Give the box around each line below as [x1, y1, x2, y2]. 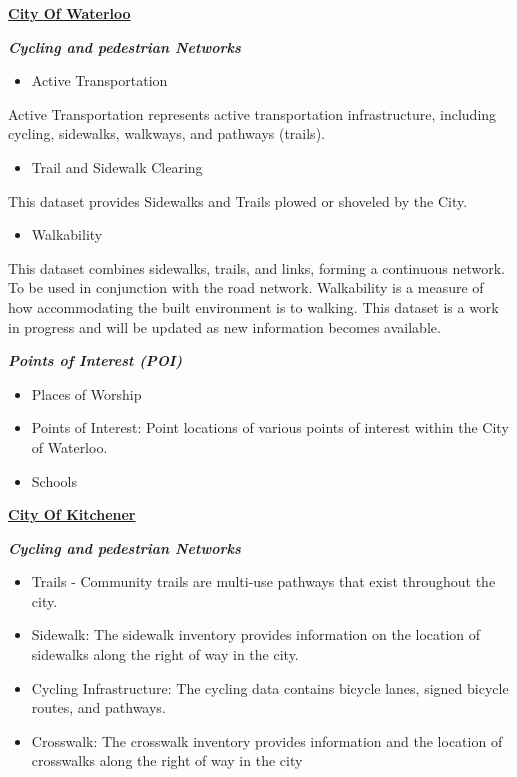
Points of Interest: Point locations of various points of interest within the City [31, 417, 509, 438]
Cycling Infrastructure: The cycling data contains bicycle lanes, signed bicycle [31, 677, 509, 698]
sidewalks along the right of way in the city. [31, 644, 299, 665]
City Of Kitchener [8, 504, 136, 525]
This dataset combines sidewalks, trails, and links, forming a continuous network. [8, 257, 505, 278]
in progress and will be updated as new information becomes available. [8, 316, 441, 337]
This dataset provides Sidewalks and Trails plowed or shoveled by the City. [8, 190, 468, 211]
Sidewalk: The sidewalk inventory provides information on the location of [31, 624, 481, 645]
